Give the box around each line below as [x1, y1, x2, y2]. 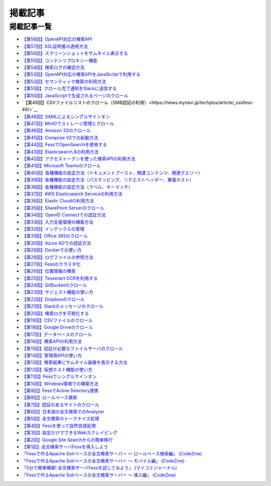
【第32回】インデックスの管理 [22, 226, 85, 232]
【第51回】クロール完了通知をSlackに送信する [22, 85, 117, 91]
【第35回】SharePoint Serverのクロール [22, 205, 105, 211]
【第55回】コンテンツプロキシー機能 [22, 57, 98, 63]
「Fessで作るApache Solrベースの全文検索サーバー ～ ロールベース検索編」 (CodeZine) [22, 451, 202, 457]
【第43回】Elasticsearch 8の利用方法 [22, 149, 99, 155]
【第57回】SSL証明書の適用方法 [22, 43, 88, 49]
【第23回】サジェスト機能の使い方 [22, 289, 94, 295]
